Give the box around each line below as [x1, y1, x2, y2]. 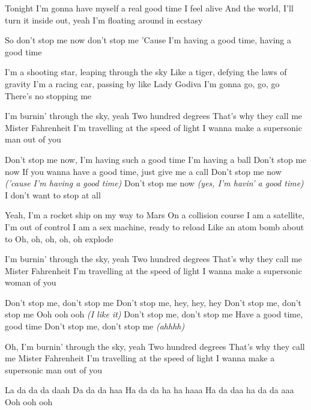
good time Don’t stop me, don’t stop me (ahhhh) [5, 320, 185, 332]
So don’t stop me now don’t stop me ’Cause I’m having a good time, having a [5, 34, 291, 46]
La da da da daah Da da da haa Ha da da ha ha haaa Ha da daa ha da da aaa [5, 384, 294, 396]
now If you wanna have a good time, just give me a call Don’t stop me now [5, 165, 282, 177]
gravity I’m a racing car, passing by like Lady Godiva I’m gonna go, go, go [5, 77, 280, 90]
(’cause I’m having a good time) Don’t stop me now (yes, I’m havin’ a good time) [5, 177, 304, 189]
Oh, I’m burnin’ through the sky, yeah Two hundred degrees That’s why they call [5, 340, 305, 352]
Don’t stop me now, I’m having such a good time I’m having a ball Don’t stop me [5, 153, 307, 165]
